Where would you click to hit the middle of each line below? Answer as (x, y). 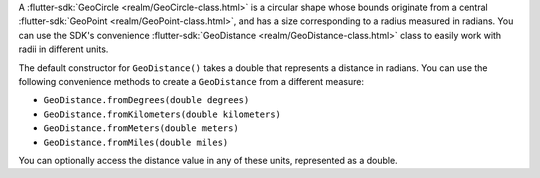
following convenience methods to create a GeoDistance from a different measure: (191, 81)
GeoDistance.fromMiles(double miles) (136, 142)
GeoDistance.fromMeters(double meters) (141, 128)
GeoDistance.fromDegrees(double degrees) (146, 100)
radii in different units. (63, 49)
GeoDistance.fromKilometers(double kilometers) (162, 114)
